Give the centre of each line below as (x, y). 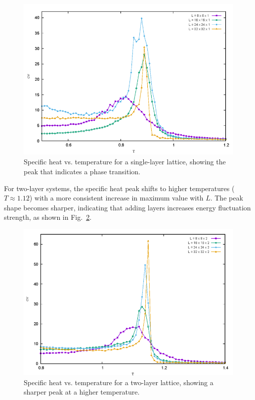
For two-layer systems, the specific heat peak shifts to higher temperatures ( (119, 188)
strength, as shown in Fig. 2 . (48, 217)
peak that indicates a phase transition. (82, 172)
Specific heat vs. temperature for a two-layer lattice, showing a (119, 382)
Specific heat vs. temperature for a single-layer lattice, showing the (125, 162)
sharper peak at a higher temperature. (82, 392)
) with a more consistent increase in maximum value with (116, 198)
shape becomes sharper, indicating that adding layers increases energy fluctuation (127, 207)
